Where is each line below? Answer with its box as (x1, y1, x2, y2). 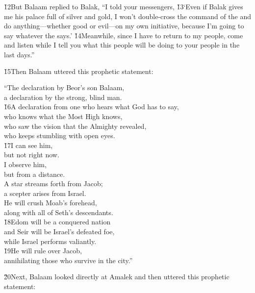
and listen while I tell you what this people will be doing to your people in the (4, 40, 240, 50)
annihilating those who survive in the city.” (4, 255, 133, 265)
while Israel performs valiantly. (4, 236, 97, 246)
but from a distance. (4, 169, 65, 179)
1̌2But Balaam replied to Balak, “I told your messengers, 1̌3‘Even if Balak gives (4, 1, 243, 11)
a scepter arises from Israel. (4, 188, 86, 198)
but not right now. (4, 149, 59, 160)
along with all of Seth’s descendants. (4, 207, 113, 217)
